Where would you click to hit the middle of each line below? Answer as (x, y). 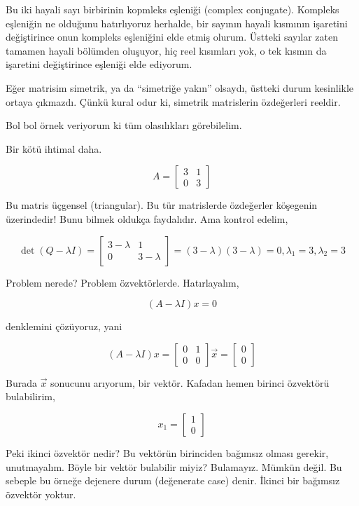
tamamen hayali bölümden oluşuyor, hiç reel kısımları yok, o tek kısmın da (166, 50)
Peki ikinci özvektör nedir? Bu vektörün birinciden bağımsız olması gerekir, (167, 452)
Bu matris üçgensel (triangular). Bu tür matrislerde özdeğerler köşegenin (162, 205)
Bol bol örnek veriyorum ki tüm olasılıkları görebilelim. (124, 125)
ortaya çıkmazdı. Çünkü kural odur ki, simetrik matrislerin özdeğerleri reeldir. (173, 101)
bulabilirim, (30, 396)
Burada (21, 382)
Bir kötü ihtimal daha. (54, 148)
